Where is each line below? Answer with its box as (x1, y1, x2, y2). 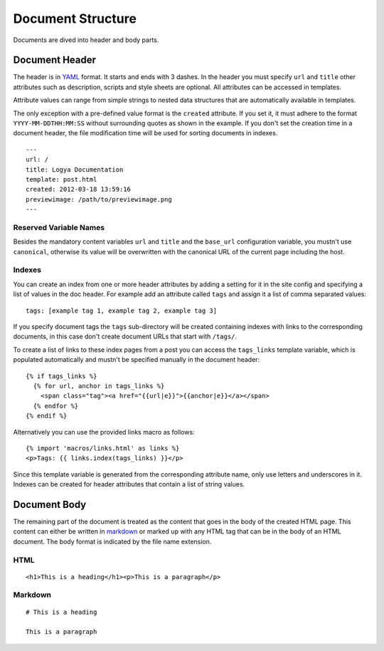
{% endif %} (26, 412, 68, 420)
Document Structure (13, 11, 137, 26)
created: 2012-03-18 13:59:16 (26, 185, 132, 194)
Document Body (13, 499, 87, 511)
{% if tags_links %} (26, 372, 97, 380)
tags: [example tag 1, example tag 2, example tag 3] (26, 306, 217, 315)
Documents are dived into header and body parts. (13, 36, 159, 44)
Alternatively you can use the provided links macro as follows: (13, 427, 195, 436)
